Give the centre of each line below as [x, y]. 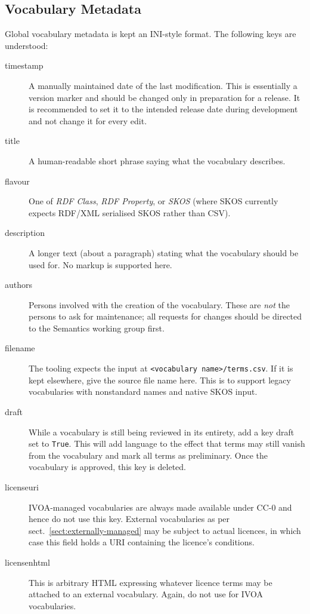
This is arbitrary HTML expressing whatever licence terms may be [151, 582]
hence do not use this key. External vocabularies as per [129, 519]
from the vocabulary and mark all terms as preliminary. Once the [148, 455]
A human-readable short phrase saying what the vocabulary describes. [157, 160]
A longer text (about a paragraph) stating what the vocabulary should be [164, 252]
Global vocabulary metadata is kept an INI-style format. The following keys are [151, 34]
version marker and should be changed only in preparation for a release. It [165, 97]
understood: [27, 45]
